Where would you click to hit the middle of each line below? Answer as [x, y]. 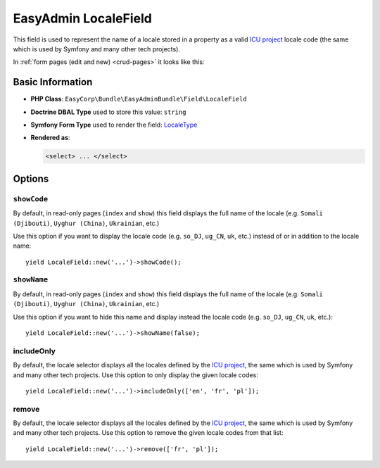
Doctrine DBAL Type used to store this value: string [108, 112]
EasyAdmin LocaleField [83, 18]
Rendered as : [50, 138]
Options [31, 178]
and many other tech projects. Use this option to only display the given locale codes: [135, 375]
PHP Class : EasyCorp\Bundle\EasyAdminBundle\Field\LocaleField [139, 99]
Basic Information [53, 82]
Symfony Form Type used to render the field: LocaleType [114, 125]
